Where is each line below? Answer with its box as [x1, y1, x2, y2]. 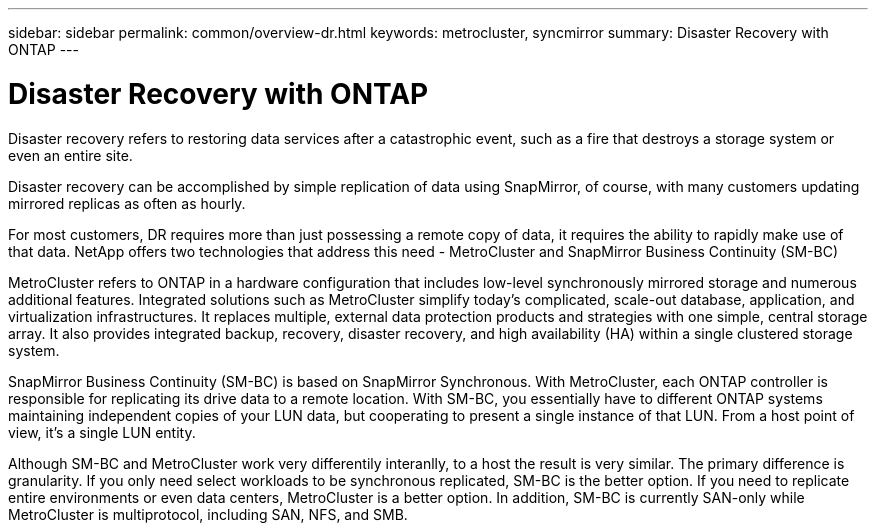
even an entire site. [8, 146, 133, 164]
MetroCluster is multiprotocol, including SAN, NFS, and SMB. [8, 505, 408, 523]
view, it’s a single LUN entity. [8, 423, 196, 441]
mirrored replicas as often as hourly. [8, 194, 246, 212]
